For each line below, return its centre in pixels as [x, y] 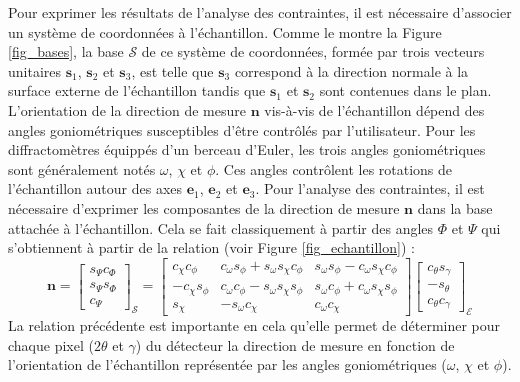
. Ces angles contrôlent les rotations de [334, 168]
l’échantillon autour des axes [95, 188]
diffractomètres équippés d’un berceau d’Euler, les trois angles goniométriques [247, 149]
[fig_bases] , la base [66, 51]
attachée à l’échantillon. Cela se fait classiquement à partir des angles [221, 227]
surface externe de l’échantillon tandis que [137, 90]
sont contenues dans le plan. [405, 90]
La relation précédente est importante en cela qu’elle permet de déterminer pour [254, 325]
